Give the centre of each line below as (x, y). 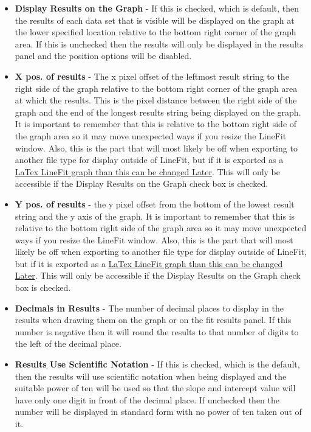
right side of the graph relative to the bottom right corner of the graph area (156, 88)
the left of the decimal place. (68, 343)
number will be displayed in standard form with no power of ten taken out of (158, 412)
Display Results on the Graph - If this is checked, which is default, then (157, 8)
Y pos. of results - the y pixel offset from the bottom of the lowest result (155, 204)
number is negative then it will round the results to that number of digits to (157, 331)
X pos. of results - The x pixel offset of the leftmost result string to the (152, 76)
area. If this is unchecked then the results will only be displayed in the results (159, 44)
